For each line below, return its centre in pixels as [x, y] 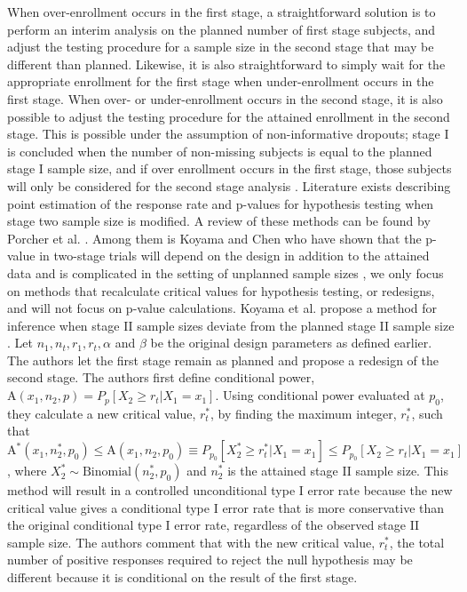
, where [27, 471]
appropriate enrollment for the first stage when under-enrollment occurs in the [221, 81]
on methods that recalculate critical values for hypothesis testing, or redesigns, [221, 290]
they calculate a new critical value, [102, 413]
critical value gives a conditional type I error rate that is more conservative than [226, 507]
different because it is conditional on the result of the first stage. [182, 577]
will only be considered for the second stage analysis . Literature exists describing [229, 185]
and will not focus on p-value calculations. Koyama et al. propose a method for [222, 308]
